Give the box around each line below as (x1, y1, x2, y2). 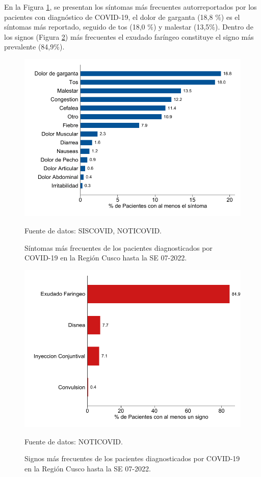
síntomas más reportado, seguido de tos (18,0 (4, 21, 145, 32)
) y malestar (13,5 (153, 21, 210, 32)
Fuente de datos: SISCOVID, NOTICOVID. (24, 225, 162, 235)
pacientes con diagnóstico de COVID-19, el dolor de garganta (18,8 (4, 11, 213, 22)
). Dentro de (215, 21, 253, 32)
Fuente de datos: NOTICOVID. (24, 436, 123, 446)
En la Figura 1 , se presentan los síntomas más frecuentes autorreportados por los (4, 2, 257, 12)
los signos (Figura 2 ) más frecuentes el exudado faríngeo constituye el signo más (4, 31, 254, 42)
